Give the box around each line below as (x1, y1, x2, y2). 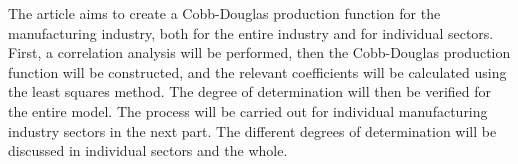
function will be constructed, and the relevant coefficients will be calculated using (8, 61, 507, 82)
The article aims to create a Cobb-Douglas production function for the (8, 3, 441, 23)
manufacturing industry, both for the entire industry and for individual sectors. (8, 22, 494, 43)
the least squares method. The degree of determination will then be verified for (8, 81, 492, 102)
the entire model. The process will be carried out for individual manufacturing (8, 100, 488, 121)
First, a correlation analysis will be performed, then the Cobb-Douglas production (8, 42, 511, 63)
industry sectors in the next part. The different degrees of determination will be (8, 120, 497, 141)
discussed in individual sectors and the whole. (8, 140, 288, 161)
